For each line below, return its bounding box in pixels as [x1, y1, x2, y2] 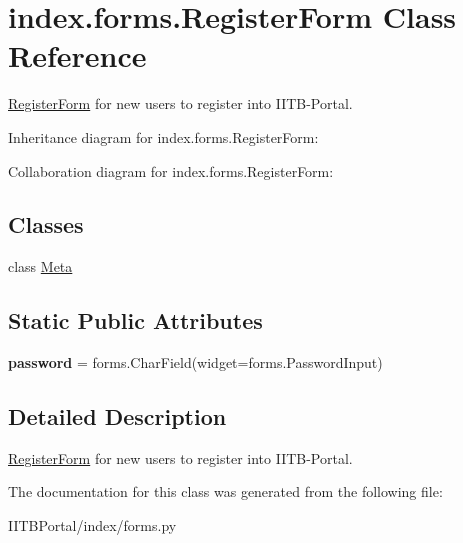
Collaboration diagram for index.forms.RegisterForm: [8, 160, 334, 181]
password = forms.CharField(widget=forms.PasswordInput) [8, 352, 383, 373]
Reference [8, 35, 147, 76]
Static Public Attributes [8, 305, 263, 336]
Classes [8, 209, 84, 240]
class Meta [8, 256, 73, 277]
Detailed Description [8, 401, 227, 432]
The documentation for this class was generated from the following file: [8, 481, 443, 502]
